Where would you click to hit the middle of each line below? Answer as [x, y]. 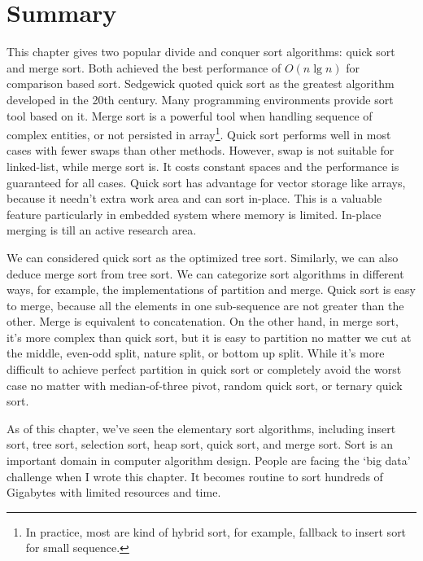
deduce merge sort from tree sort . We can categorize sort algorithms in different [205, 273]
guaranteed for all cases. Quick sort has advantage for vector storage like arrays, [206, 182]
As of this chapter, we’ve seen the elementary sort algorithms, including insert [201, 428]
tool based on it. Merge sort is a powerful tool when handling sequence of [190, 115]
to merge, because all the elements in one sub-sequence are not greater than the [205, 305]
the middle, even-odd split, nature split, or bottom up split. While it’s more [196, 353]
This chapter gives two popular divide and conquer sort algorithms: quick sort [201, 52]
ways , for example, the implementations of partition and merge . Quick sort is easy [211, 289]
